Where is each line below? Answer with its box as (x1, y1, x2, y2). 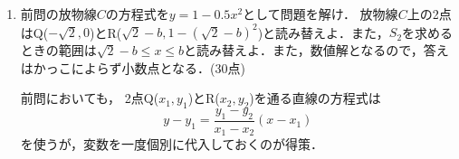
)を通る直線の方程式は (249, 89, 381, 108)
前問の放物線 (20, 5, 97, 23)
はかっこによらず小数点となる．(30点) (20, 58, 245, 77)
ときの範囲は (20, 41, 97, 60)
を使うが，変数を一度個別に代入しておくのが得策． (20, 135, 324, 154)
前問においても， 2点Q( (20, 89, 159, 108)
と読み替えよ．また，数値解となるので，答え (184, 41, 449, 60)
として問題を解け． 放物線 (243, 5, 398, 23)
